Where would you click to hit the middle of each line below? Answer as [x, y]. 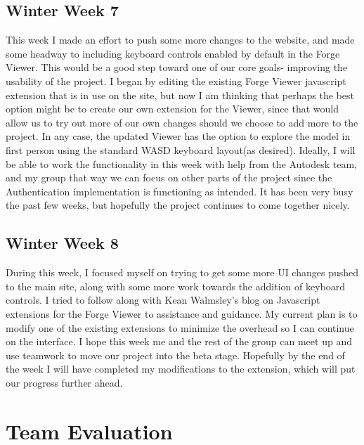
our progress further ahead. [64, 382]
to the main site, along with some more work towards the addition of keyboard [175, 286]
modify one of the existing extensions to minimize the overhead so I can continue [180, 327]
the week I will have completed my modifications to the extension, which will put [181, 369]
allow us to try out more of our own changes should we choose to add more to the [182, 122]
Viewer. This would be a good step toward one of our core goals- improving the [177, 67]
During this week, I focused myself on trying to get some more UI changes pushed [182, 272]
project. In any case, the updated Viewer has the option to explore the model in [178, 136]
